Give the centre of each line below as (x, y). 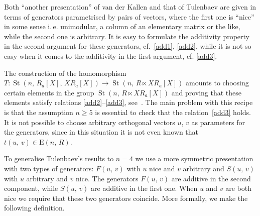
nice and (162, 168)
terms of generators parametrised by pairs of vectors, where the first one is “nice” (129, 16)
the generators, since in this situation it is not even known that (101, 132)
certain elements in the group (49, 92)
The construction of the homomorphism (65, 73)
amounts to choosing (217, 83)
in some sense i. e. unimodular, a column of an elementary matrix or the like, (122, 26)
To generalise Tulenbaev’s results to (59, 158)
